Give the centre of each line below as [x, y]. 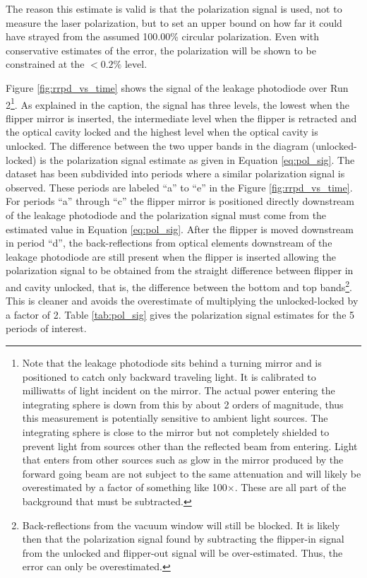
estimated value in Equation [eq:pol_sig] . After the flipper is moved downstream [180, 229]
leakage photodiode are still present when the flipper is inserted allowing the [171, 256]
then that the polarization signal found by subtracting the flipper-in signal [183, 539]
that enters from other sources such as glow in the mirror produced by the [183, 460]
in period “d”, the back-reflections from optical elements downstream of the [169, 243]
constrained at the [45, 64]
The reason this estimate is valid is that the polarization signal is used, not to [174, 8]
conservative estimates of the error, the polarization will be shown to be [161, 50]
